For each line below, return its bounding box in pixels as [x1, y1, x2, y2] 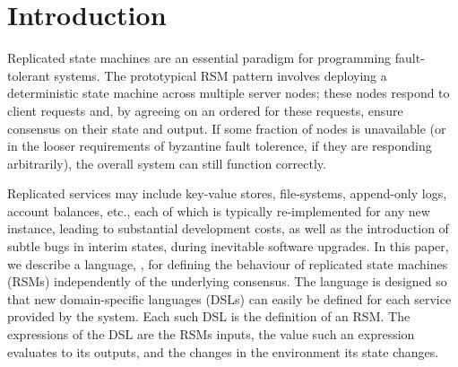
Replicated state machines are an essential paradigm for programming [7, 48, 392, 67]
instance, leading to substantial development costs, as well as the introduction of [7, 219, 449, 238]
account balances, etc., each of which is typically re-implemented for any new [7, 201, 430, 220]
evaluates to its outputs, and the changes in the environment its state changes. [7, 342, 439, 361]
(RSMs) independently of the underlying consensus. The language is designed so [7, 272, 447, 291]
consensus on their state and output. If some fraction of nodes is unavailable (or [7, 118, 446, 137]
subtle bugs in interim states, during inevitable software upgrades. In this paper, [7, 237, 449, 256]
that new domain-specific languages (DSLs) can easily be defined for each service [7, 289, 452, 308]
